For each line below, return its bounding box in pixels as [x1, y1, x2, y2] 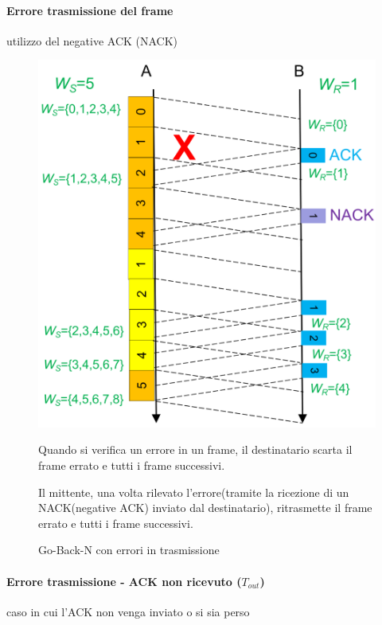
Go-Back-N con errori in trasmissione [38, 541, 220, 558]
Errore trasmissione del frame [6, 2, 173, 18]
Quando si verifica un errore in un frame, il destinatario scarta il [38, 441, 353, 458]
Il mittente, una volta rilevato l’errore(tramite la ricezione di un [38, 483, 349, 500]
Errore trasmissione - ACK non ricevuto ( [6, 572, 242, 589]
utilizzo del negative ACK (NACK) [6, 32, 178, 49]
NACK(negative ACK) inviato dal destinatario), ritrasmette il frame [38, 499, 372, 516]
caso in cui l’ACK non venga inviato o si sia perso [6, 603, 250, 619]
